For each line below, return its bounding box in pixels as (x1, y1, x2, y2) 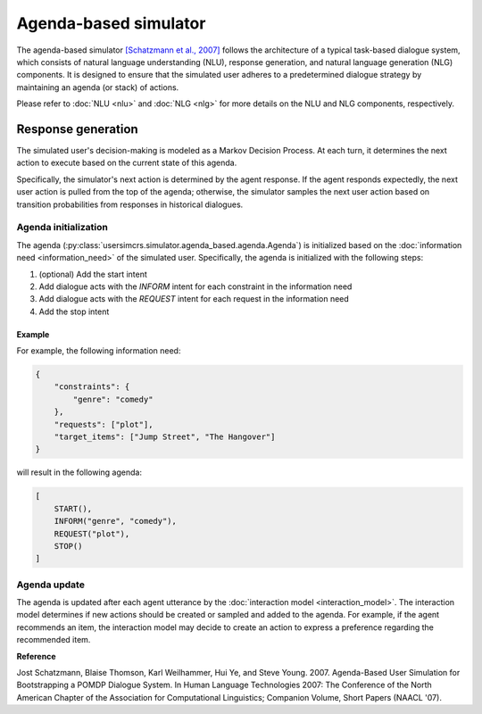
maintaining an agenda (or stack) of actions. (16, 81, 179, 93)
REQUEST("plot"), (54, 528, 130, 539)
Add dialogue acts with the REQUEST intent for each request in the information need (38, 294, 350, 304)
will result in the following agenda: (16, 467, 143, 477)
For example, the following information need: (16, 345, 181, 356)
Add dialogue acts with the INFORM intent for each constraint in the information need (38, 281, 353, 292)
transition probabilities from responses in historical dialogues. (16, 199, 244, 210)
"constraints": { (54, 382, 130, 392)
